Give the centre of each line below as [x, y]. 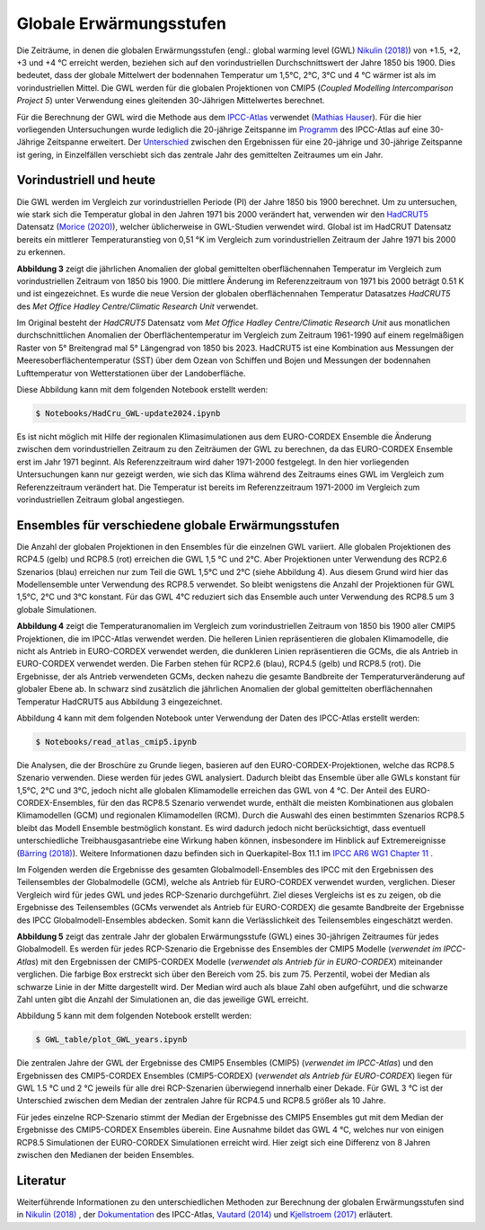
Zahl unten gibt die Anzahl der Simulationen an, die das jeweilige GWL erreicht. [163, 999]
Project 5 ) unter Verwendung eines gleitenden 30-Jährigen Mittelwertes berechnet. [171, 101]
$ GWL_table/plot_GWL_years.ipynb [111, 1040]
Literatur [41, 1180]
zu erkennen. [41, 252]
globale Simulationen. [57, 609]
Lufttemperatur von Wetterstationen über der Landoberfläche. [131, 373]
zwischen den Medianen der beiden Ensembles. [106, 1155]
